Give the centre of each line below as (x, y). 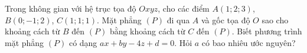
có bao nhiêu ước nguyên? (249, 42)
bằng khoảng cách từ (147, 31)
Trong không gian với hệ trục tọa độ (71, 8)
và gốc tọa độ (226, 20)
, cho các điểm (184, 8)
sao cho (275, 20)
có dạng (83, 42)
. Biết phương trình (267, 31)
